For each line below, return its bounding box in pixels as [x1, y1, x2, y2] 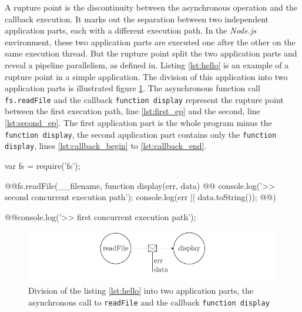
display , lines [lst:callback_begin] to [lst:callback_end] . [5, 140, 207, 152]
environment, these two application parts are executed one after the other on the [5, 35, 296, 48]
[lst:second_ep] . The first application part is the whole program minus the [5, 117, 272, 128]
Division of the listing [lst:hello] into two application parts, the [28, 284, 254, 297]
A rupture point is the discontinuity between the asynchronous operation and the [5, 1, 297, 13]
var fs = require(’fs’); [5, 159, 80, 171]
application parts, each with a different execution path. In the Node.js [5, 24, 256, 36]
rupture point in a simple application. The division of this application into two [5, 70, 288, 82]
